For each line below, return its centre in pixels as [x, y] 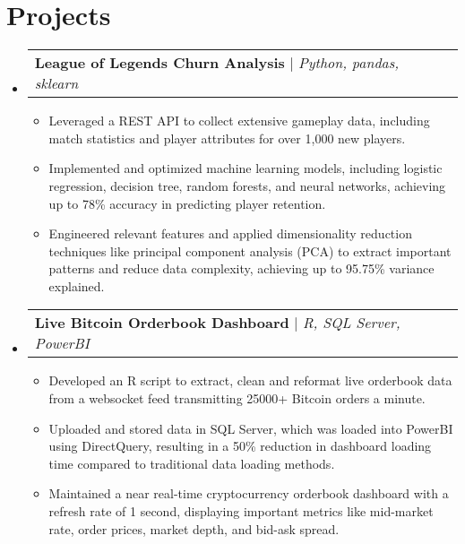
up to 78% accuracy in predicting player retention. [187, 203]
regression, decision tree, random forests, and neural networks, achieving [247, 185]
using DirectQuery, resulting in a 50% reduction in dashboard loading [240, 446]
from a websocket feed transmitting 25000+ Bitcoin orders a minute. [237, 398]
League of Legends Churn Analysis [159, 63]
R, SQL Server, [351, 323]
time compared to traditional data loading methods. [192, 463]
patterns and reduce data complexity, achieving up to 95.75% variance [241, 268]
